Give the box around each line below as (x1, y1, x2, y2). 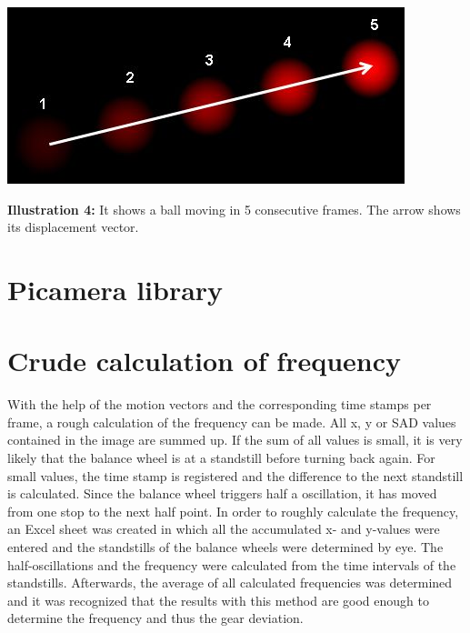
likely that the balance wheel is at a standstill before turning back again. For (7, 448, 435, 467)
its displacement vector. (7, 217, 139, 236)
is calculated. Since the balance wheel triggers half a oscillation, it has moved (7, 484, 437, 503)
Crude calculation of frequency (7, 342, 401, 379)
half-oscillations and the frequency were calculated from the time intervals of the (7, 555, 456, 574)
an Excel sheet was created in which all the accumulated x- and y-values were (7, 519, 440, 538)
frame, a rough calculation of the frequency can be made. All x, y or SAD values (7, 412, 456, 431)
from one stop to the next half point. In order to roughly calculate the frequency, (7, 501, 459, 520)
